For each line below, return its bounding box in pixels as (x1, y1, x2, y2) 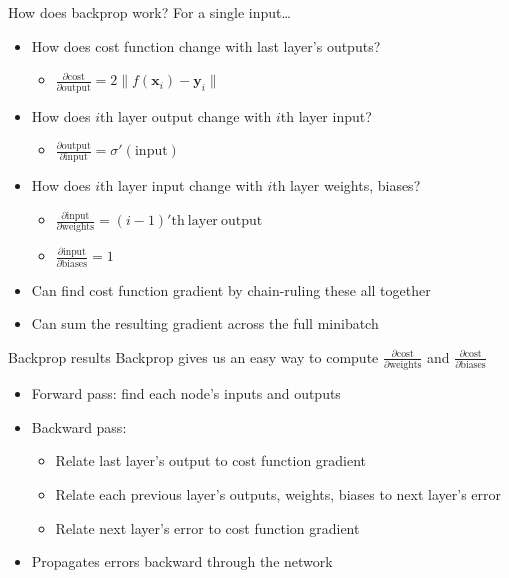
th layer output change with (100, 105, 272, 126)
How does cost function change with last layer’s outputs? (31, 35, 381, 56)
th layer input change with (100, 175, 263, 196)
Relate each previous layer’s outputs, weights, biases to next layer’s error (55, 483, 502, 504)
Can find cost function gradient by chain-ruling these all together (31, 279, 431, 300)
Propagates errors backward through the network (31, 551, 333, 572)
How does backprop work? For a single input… (8, 2, 291, 22)
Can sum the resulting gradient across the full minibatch (31, 313, 379, 334)
